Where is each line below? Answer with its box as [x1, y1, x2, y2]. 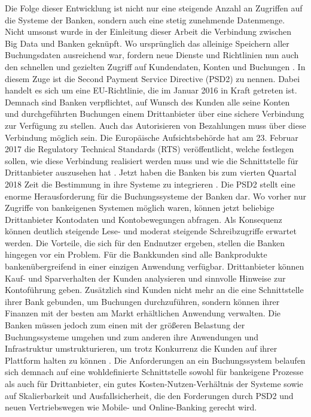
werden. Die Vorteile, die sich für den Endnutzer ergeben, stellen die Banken [5, 236, 285, 249]
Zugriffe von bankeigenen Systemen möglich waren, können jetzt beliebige [5, 201, 275, 214]
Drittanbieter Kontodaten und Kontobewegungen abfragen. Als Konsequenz [5, 213, 282, 225]
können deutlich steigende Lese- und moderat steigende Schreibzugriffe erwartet [5, 225, 297, 237]
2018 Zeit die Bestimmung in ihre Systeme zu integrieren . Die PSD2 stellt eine [5, 177, 295, 190]
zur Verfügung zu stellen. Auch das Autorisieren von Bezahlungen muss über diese [5, 119, 306, 131]
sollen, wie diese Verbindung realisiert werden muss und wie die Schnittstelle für [5, 154, 298, 167]
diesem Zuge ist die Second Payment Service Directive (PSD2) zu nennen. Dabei [5, 72, 300, 84]
